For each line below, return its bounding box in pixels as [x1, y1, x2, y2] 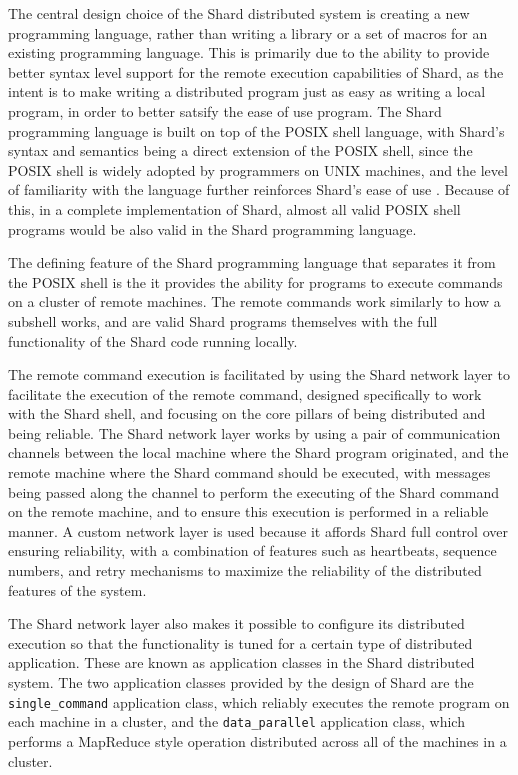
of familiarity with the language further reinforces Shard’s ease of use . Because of [8, 179, 510, 200]
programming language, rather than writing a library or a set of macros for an [8, 22, 488, 43]
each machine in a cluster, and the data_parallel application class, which [8, 711, 465, 732]
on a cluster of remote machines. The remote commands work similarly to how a [8, 291, 501, 312]
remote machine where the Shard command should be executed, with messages [8, 462, 491, 483]
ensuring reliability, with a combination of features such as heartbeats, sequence [8, 540, 497, 561]
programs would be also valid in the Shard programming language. [8, 218, 417, 239]
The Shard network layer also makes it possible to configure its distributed [8, 613, 465, 634]
